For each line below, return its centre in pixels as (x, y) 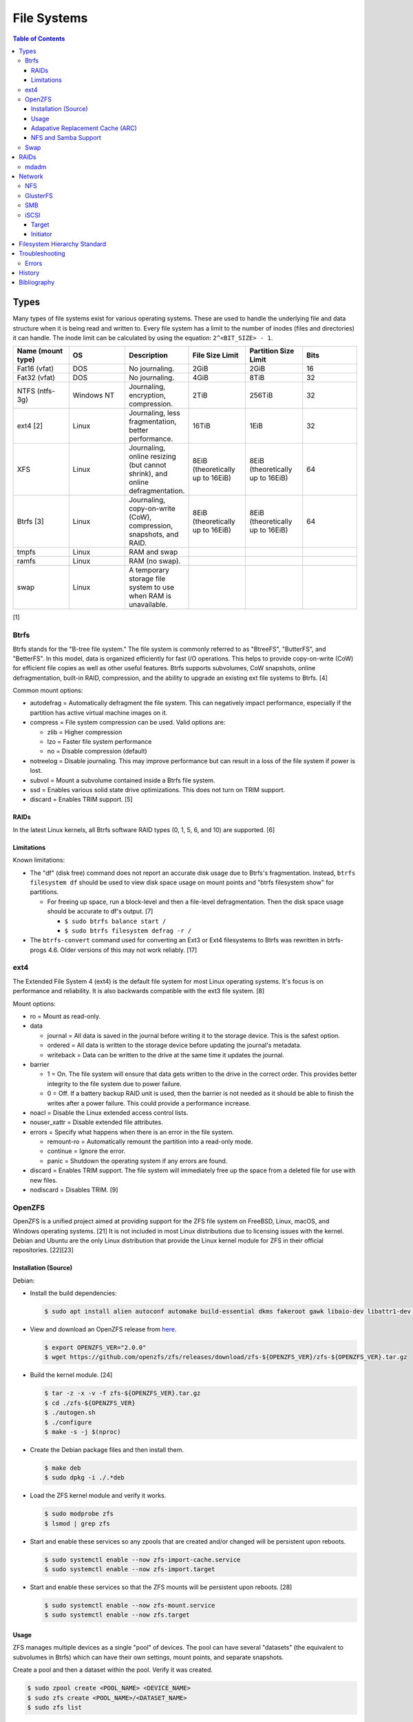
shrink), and (148, 474)
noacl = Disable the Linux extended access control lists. (109, 1112)
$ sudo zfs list (55, 1707)
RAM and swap (153, 552)
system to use (151, 588)
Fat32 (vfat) (36, 377)
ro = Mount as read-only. (65, 1016)
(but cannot (147, 465)
